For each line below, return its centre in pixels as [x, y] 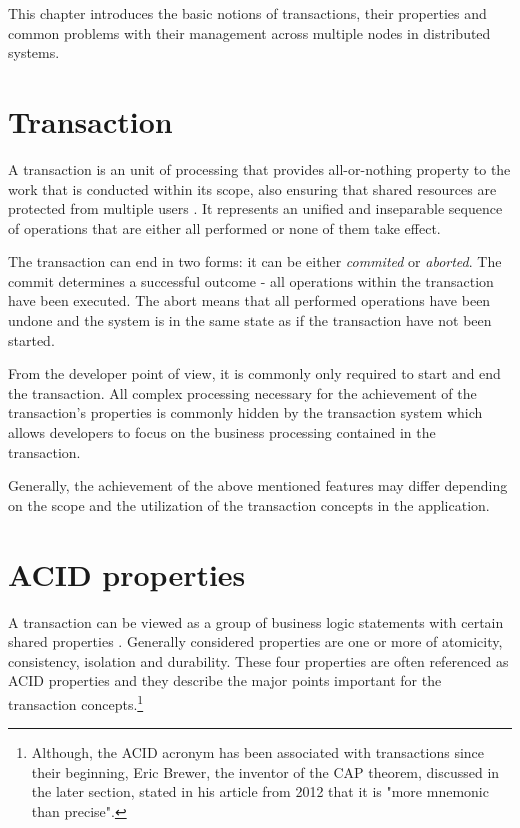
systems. [34, 52]
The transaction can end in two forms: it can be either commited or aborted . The [255, 261]
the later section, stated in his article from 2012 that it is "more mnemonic [260, 791]
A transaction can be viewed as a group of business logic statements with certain [256, 621]
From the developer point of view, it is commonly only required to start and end [254, 373]
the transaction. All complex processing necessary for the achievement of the [242, 392]
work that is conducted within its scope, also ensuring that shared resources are [252, 188]
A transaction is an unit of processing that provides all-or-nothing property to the [259, 168]
